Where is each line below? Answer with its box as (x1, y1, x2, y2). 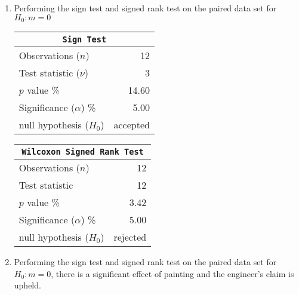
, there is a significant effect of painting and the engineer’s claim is (51, 267, 294, 279)
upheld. (14, 279, 41, 291)
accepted (113, 118, 150, 132)
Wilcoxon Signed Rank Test (21, 147, 144, 157)
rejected (113, 230, 147, 244)
